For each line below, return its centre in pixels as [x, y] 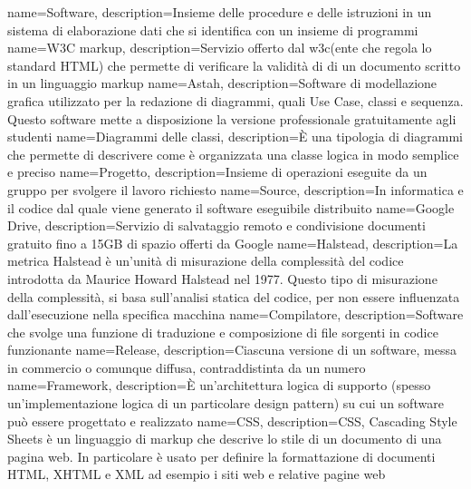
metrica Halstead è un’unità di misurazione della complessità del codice [206, 261]
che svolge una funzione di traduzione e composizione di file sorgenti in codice [223, 332]
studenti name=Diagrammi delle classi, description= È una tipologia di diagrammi [235, 137]
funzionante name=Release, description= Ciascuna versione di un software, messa [232, 350]
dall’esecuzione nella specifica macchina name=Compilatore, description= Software [235, 314]
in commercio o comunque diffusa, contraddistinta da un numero [187, 367]
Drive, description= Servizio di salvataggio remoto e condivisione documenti [216, 225]
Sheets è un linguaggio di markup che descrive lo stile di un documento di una [225, 439]
